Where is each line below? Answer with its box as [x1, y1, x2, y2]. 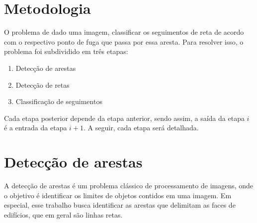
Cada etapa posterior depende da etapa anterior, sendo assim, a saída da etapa [4, 112, 245, 123]
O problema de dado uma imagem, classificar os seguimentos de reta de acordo [4, 27, 244, 37]
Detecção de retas [15, 79, 70, 90]
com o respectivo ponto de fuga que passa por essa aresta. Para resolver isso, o [4, 36, 244, 47]
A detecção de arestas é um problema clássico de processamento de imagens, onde [4, 180, 254, 190]
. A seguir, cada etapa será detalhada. [84, 122, 199, 133]
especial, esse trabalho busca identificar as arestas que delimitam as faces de [4, 200, 236, 210]
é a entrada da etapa [4, 122, 67, 133]
